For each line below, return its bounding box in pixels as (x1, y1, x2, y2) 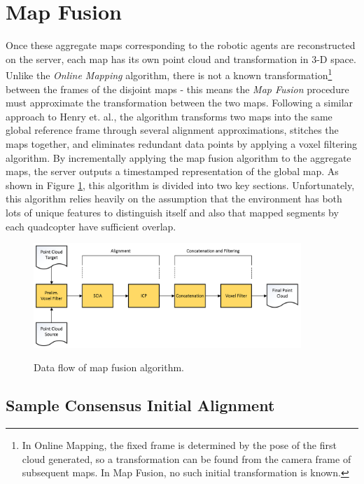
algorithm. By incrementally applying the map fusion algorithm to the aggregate (6, 150, 351, 165)
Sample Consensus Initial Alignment (6, 394, 275, 416)
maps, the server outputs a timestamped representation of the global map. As (6, 164, 339, 179)
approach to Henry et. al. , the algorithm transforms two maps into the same (6, 109, 332, 123)
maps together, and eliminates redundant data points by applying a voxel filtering (6, 136, 358, 151)
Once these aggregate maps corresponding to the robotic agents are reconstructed (6, 38, 356, 53)
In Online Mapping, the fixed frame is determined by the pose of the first (22, 438, 337, 452)
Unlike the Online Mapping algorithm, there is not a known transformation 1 (6, 66, 332, 82)
